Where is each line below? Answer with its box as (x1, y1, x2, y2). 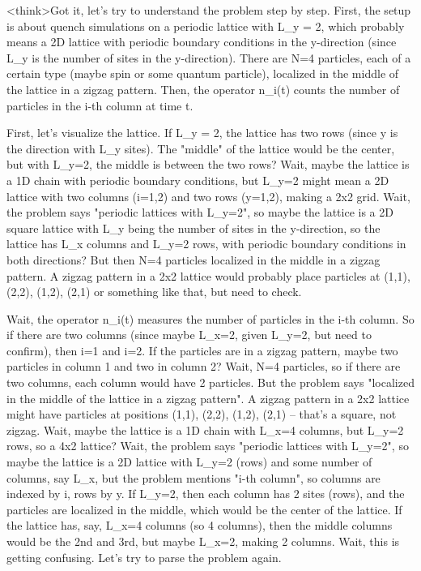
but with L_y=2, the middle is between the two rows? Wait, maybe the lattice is (6, 156, 410, 173)
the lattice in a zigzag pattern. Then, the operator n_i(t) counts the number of (6, 80, 400, 97)
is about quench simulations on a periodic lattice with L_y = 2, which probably (6, 17, 405, 34)
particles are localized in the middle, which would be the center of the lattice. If (6, 500, 402, 517)
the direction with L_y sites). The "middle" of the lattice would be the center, (6, 140, 395, 157)
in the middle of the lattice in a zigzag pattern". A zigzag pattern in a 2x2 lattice (6, 389, 410, 406)
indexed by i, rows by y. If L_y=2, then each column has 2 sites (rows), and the (6, 485, 405, 502)
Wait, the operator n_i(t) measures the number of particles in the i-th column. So (6, 310, 415, 327)
